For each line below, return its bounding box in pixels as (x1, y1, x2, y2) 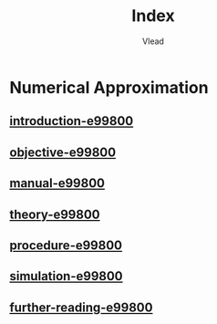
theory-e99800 (9, 206, 100, 222)
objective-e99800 (9, 144, 117, 160)
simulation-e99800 (9, 268, 123, 284)
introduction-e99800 (9, 113, 134, 129)
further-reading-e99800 (9, 299, 153, 315)
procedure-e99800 (9, 237, 123, 253)
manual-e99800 (9, 175, 105, 192)
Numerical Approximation (9, 77, 209, 98)
